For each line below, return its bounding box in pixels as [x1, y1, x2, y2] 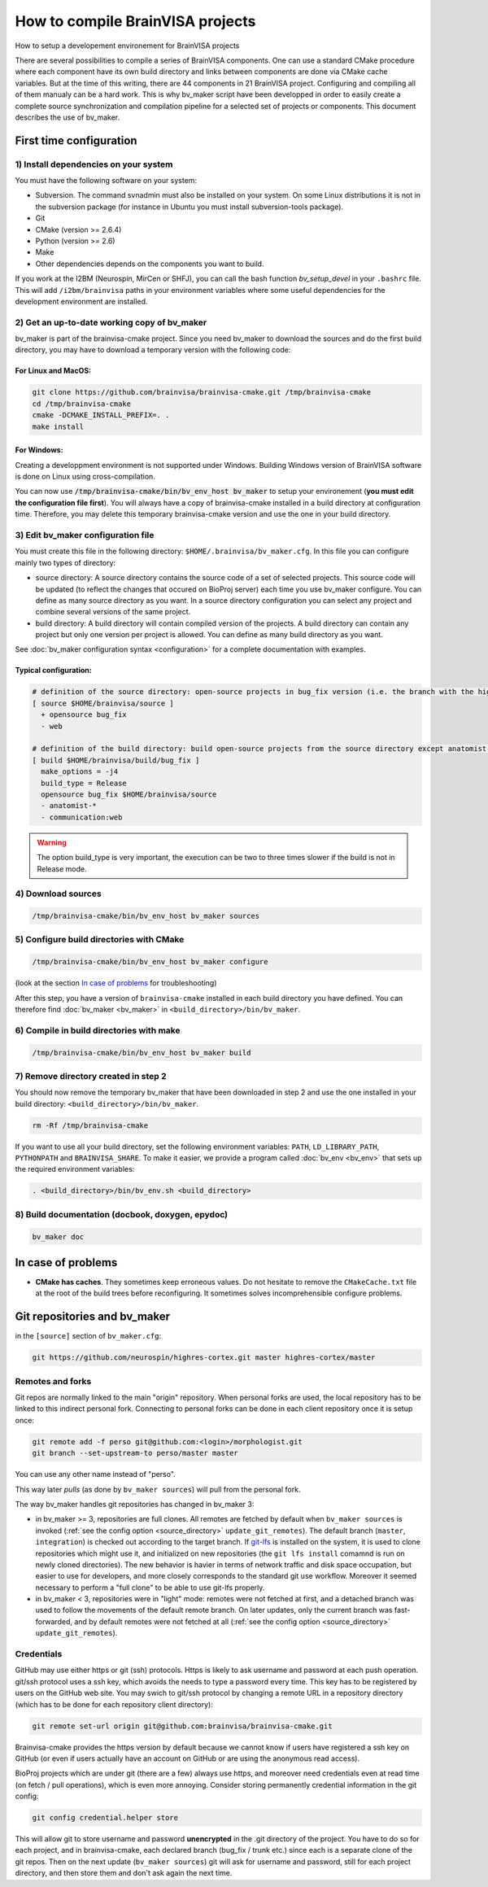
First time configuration [15, 133, 137, 147]
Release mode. [37, 863, 87, 874]
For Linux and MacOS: [15, 366, 92, 376]
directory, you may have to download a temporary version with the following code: [15, 345, 291, 355]
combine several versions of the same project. [35, 607, 191, 617]
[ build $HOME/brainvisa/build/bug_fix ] [32, 755, 200, 765]
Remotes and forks [15, 1375, 92, 1387]
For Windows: [15, 445, 64, 455]
